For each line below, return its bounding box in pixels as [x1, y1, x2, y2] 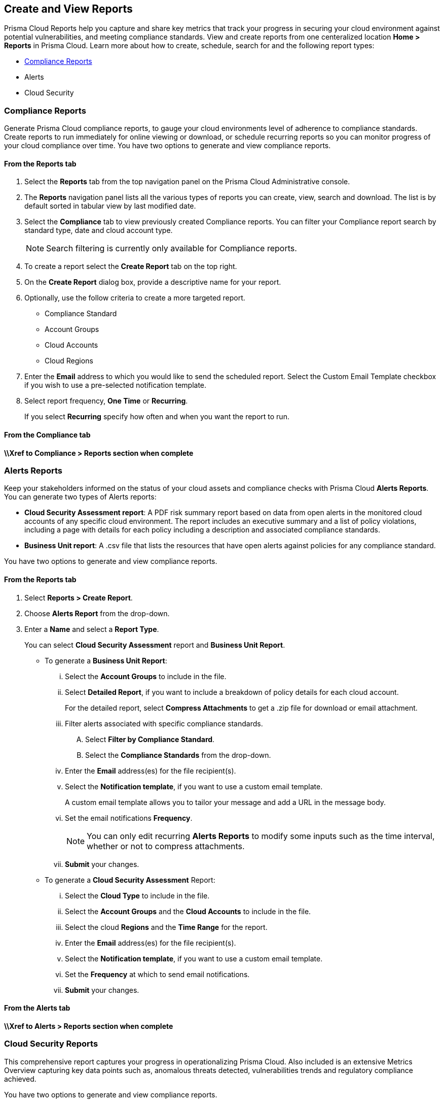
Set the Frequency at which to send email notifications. [65, 970, 250, 979]
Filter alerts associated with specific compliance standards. [65, 719, 263, 728]
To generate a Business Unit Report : [45, 656, 167, 665]
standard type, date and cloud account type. [24, 226, 173, 235]
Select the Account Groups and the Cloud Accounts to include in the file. [65, 907, 311, 916]
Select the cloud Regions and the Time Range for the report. [65, 922, 268, 931]
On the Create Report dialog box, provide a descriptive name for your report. [24, 278, 281, 287]
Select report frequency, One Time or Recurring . [24, 396, 188, 406]
